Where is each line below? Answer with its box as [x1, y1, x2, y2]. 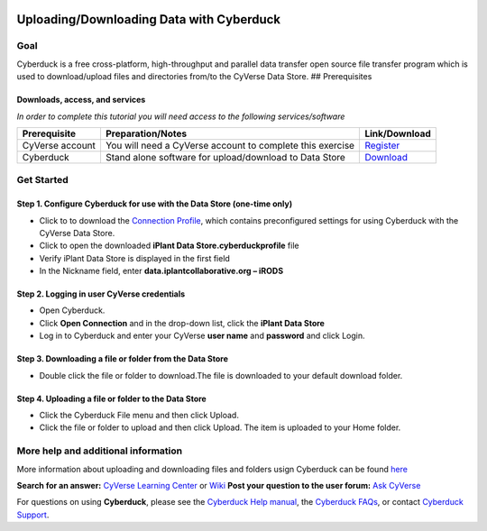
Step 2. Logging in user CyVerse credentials [16, 288, 186, 299]
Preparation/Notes [105, 127, 188, 140]
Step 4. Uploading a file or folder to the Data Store [16, 393, 207, 404]
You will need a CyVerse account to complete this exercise [105, 139, 355, 151]
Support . [16, 509, 50, 520]
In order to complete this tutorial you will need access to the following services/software [16, 111, 345, 122]
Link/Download [364, 127, 432, 140]
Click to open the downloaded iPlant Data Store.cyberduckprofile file [39, 240, 299, 252]
